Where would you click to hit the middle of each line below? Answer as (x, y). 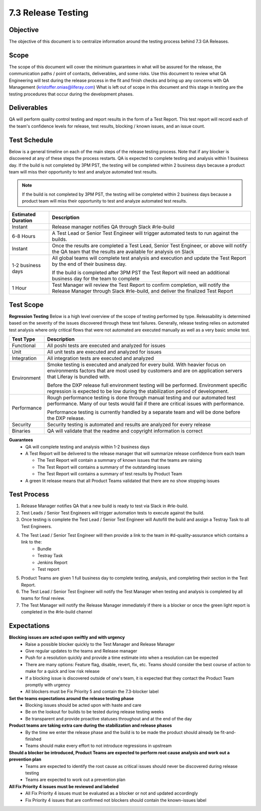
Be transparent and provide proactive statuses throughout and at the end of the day (109, 718)
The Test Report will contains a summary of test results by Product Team (110, 474)
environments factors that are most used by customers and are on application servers (145, 371)
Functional (24, 345)
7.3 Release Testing (49, 13)
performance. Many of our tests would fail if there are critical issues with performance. (146, 404)
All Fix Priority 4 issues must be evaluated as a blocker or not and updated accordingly (112, 793)
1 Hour (19, 288)
